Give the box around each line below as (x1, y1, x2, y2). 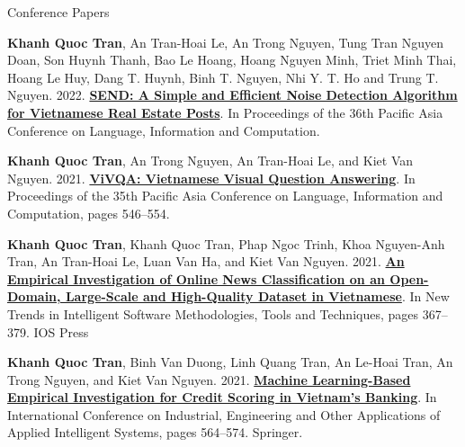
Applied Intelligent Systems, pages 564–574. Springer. (7, 423, 303, 442)
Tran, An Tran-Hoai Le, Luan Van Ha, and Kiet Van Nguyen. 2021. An (7, 252, 405, 271)
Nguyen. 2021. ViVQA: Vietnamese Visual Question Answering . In (7, 168, 416, 187)
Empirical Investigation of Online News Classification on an (7, 269, 385, 288)
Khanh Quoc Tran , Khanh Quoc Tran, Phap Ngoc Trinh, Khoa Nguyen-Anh (7, 234, 445, 253)
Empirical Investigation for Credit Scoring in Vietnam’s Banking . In (7, 388, 437, 407)
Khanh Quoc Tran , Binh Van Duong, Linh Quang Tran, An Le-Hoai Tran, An (7, 353, 453, 371)
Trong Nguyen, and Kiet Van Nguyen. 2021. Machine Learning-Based (7, 370, 411, 389)
